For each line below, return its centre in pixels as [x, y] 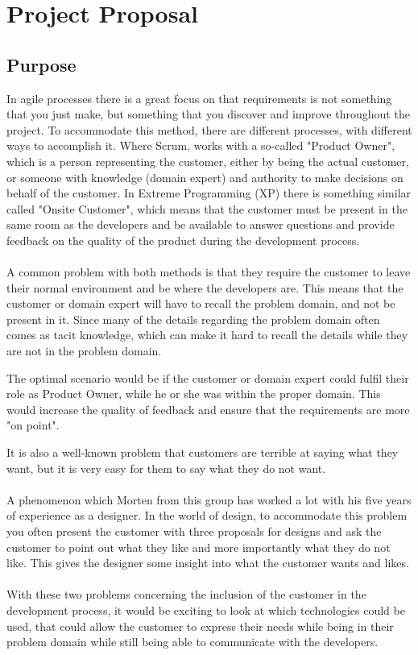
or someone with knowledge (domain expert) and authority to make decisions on [205, 177]
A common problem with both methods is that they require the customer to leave [209, 272]
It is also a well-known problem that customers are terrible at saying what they [203, 452]
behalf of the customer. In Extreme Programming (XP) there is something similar [209, 193]
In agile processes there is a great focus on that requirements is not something [199, 98]
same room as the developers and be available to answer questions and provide [201, 224]
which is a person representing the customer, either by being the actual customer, [208, 161]
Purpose [41, 64]
